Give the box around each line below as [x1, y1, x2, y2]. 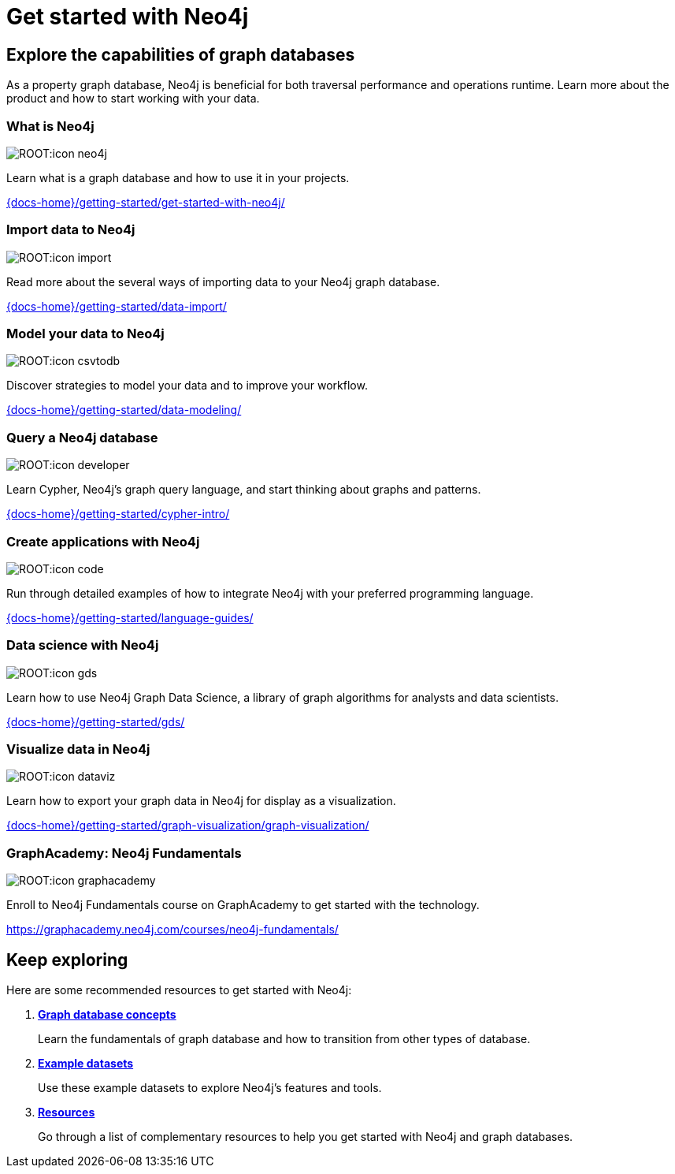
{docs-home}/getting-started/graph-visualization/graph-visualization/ [6, 818, 369, 833]
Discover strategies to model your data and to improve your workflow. [6, 378, 368, 393]
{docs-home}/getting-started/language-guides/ [6, 610, 254, 624]
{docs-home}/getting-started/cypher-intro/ [6, 507, 230, 521]
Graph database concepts [38, 1008, 176, 1022]
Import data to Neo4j [6, 222, 135, 238]
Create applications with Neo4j [6, 533, 200, 550]
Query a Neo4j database [6, 429, 158, 445]
